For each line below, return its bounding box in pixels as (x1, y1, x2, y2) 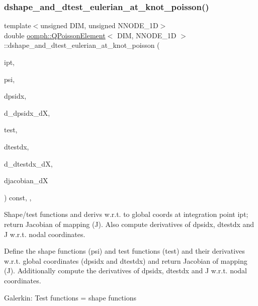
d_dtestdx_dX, (4, 158, 53, 169)
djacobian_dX (4, 175, 48, 186)
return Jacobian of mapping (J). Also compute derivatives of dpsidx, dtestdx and (4, 218, 254, 229)
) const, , (4, 192, 32, 202)
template (4, 20, 31, 31)
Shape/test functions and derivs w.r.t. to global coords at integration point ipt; (4, 209, 248, 219)
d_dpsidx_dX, (4, 107, 50, 118)
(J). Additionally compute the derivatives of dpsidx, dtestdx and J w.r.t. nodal (4, 265, 247, 276)
